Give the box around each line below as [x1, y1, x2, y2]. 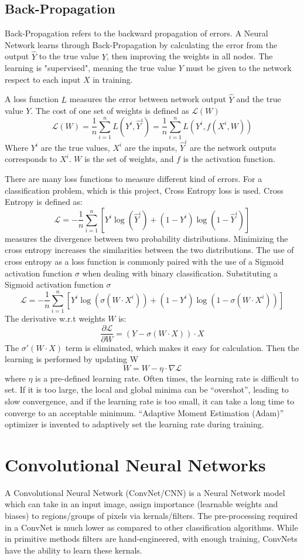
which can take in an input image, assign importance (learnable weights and [5, 498, 278, 510]
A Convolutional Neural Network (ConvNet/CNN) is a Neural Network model [5, 486, 285, 498]
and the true [236, 93, 281, 105]
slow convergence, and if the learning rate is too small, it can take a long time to [5, 394, 295, 407]
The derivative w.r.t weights [5, 312, 105, 324]
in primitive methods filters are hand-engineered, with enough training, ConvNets [5, 532, 298, 545]
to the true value [39, 50, 100, 62]
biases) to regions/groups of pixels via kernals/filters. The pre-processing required [5, 510, 298, 522]
